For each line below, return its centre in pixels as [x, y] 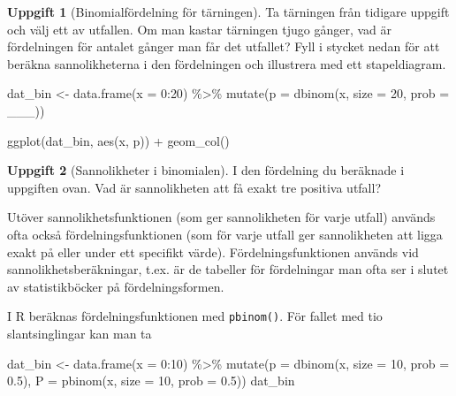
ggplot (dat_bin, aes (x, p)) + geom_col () [118, 140]
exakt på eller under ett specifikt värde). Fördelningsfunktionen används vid [213, 251]
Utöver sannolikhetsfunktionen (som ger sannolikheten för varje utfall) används [221, 217]
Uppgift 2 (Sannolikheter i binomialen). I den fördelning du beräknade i [206, 170]
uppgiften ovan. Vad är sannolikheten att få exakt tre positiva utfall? [194, 187]
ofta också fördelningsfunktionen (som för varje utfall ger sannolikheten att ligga [225, 234]
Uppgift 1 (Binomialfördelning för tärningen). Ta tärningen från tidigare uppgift [228, 11]
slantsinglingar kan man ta [80, 333]
